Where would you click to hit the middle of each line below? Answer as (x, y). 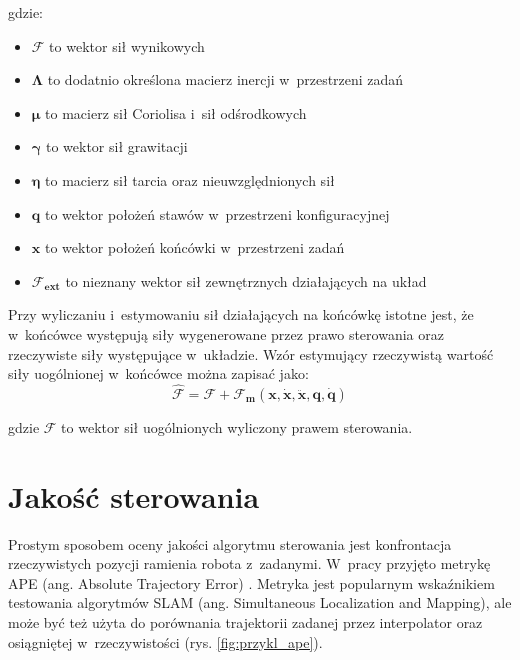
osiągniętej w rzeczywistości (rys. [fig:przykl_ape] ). (165, 641)
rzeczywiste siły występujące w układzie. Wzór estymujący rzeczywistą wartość (251, 353)
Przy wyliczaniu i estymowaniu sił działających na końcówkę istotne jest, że (241, 314)
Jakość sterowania (134, 495)
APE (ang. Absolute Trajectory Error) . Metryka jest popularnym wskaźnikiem (251, 582)
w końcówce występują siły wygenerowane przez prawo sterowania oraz (226, 333)
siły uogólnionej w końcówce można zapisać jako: (158, 373)
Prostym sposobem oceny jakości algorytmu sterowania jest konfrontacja (230, 543)
